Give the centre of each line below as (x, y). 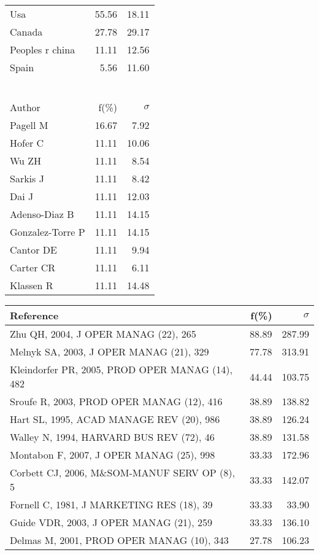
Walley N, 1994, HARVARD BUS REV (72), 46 (112, 437)
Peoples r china (43, 49)
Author (25, 107)
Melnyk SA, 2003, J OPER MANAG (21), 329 (110, 351)
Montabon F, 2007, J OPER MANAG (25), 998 (113, 455)
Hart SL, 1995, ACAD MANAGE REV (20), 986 (115, 419)
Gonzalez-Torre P (48, 232)
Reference (34, 315)
